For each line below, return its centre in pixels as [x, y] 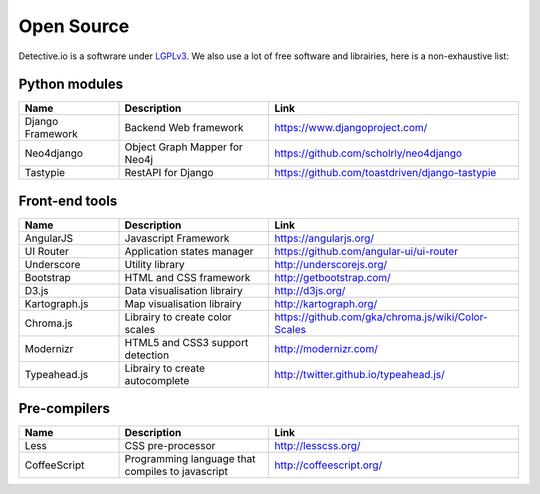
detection [147, 355]
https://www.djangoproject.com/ [351, 128]
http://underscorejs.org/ [331, 264]
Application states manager [189, 251]
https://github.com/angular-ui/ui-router [366, 251]
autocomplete [157, 380]
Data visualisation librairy [184, 290]
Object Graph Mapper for [184, 147]
